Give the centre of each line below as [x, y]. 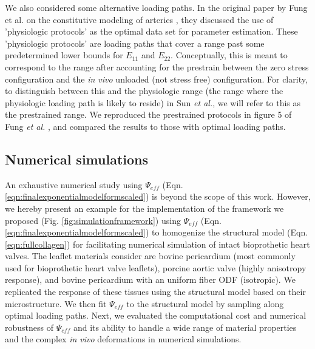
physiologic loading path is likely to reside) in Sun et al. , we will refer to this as [153, 102]
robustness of [29, 327]
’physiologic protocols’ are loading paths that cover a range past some [135, 43]
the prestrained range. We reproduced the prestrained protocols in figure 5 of [148, 114]
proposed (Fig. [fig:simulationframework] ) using [93, 220]
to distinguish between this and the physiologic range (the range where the [144, 91]
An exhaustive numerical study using [74, 184]
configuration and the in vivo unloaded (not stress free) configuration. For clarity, [156, 79]
